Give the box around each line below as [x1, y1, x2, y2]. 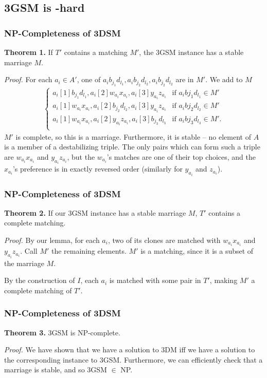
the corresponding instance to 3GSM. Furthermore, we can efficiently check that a [4, 354, 263, 365]
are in [175, 74, 194, 85]
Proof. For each [4, 74, 52, 85]
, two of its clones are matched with [108, 235, 221, 245]
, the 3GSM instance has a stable [139, 47, 244, 57]
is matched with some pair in [109, 275, 201, 286]
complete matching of [4, 285, 72, 295]
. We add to [205, 74, 243, 85]
